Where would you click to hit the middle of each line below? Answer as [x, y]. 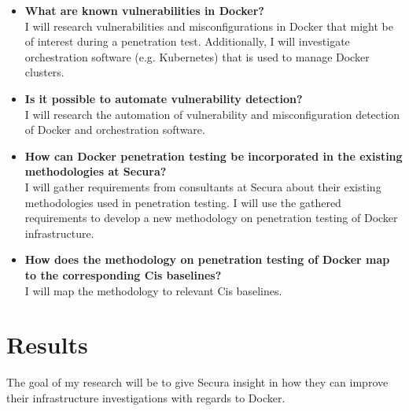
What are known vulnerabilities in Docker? [144, 10]
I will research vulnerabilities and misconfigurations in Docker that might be [209, 26]
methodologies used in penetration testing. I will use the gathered [183, 202]
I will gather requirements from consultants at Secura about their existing [203, 186]
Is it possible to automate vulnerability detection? [164, 98]
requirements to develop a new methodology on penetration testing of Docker [211, 218]
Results [47, 344]
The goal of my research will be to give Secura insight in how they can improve [197, 382]
